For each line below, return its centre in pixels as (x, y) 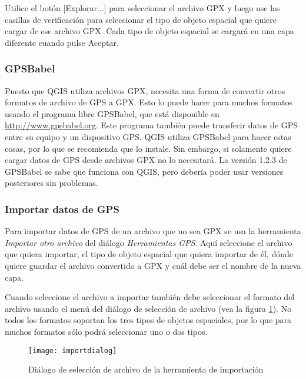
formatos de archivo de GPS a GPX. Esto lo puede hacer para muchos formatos (149, 102)
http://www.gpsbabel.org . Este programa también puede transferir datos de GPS (152, 125)
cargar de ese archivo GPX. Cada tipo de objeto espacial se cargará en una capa (149, 31)
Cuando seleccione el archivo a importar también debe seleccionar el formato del (150, 297)
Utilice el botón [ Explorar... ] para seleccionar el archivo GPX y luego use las (142, 8)
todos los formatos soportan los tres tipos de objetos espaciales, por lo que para (148, 320)
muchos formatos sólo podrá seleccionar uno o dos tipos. (106, 331)
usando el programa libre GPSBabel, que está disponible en (112, 113)
